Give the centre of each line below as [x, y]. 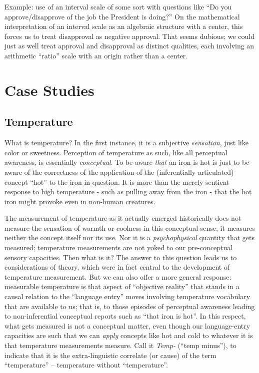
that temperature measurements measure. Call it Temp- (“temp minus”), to [120, 345]
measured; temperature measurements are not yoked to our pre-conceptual [119, 247]
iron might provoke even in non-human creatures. [80, 201]
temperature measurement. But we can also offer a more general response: [118, 276]
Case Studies [49, 90]
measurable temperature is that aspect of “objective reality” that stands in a [122, 286]
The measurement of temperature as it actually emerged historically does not [123, 218]
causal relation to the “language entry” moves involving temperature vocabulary [127, 296]
